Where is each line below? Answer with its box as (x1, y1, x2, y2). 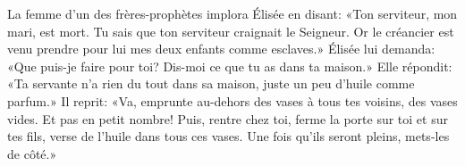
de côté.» (7, 144, 57, 162)
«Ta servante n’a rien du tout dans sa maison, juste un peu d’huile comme (7, 74, 415, 93)
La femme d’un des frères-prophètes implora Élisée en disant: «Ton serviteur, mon (7, 4, 458, 22)
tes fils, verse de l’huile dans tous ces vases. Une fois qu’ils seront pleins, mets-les (7, 127, 450, 145)
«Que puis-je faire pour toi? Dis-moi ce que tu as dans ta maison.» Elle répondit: (7, 56, 452, 75)
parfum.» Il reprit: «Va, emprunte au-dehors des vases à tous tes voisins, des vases (7, 91, 458, 110)
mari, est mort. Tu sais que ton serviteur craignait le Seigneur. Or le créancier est (7, 21, 454, 40)
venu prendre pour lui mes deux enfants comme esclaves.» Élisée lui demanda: (7, 39, 435, 58)
